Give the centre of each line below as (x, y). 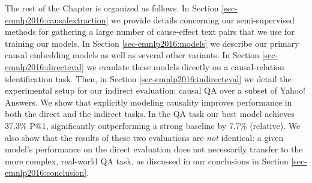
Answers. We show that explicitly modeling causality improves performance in (148, 102)
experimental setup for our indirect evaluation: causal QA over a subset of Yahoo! (155, 90)
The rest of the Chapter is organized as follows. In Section (112, 8)
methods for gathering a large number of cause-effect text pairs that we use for (150, 31)
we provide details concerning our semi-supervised (203, 19)
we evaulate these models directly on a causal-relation (185, 66)
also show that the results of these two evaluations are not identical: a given (144, 137)
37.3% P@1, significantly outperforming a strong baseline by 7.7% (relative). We (153, 125)
